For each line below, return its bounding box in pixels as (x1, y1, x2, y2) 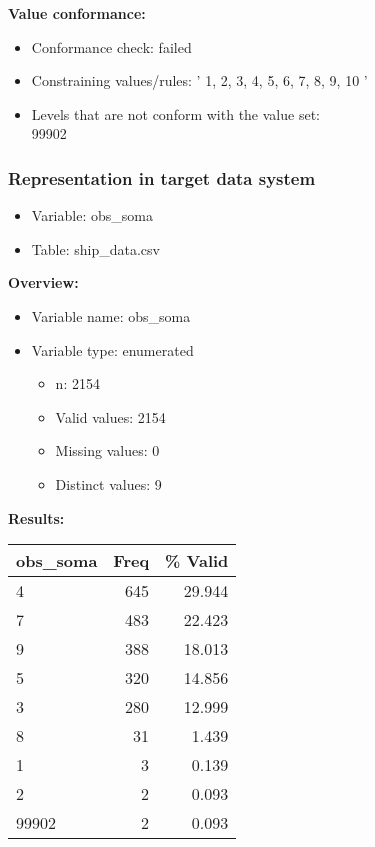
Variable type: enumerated (31, 339, 194, 360)
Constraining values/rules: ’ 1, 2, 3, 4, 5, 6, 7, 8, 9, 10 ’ (31, 70, 368, 91)
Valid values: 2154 (55, 406, 166, 427)
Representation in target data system (8, 165, 316, 190)
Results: (8, 507, 65, 528)
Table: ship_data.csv (31, 238, 160, 259)
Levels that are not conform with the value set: (31, 103, 320, 124)
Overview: (8, 272, 79, 293)
